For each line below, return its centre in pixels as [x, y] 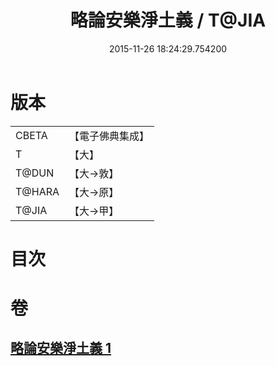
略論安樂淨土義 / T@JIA [168, 20]
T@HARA [37, 191]
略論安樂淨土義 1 [61, 348]
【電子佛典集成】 [109, 136]
